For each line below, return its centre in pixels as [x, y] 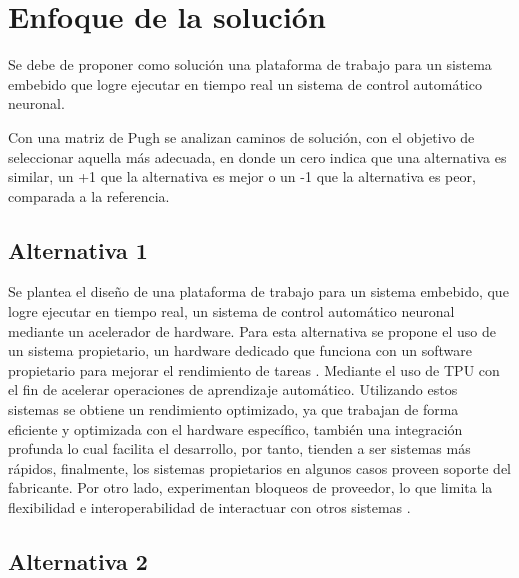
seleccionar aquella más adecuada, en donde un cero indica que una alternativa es [257, 156]
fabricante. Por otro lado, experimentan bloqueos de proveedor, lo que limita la [250, 487]
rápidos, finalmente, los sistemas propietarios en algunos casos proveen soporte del [259, 467]
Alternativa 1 [78, 249]
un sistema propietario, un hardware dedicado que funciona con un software [240, 350]
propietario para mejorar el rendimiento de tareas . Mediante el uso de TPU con [254, 369]
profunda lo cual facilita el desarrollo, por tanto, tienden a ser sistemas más [239, 448]
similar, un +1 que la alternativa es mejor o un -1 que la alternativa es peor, [242, 176]
